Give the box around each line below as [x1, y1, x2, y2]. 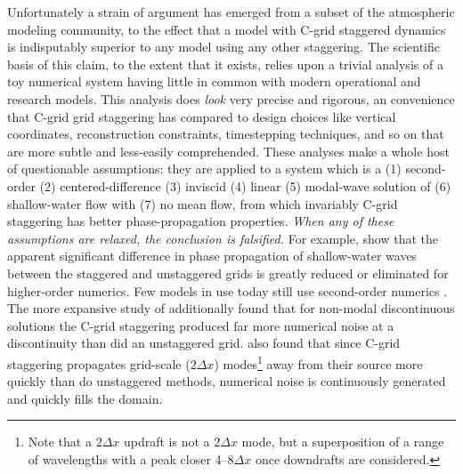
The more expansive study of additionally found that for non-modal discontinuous [7, 299, 455, 317]
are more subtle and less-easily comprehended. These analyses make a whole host [7, 141, 450, 160]
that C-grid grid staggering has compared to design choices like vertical [7, 107, 396, 125]
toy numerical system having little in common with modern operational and [7, 72, 421, 91]
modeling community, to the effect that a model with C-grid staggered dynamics [7, 20, 446, 38]
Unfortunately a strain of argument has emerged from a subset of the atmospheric [7, 3, 455, 20]
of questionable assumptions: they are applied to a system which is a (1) [7, 159, 402, 178]
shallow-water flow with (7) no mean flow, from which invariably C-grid [7, 194, 398, 213]
